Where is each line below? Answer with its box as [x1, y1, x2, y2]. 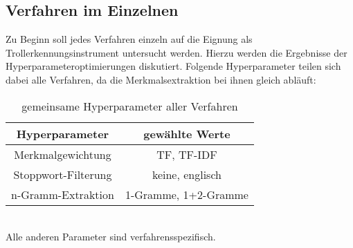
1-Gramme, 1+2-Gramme [125, 186, 248, 202]
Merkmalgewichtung [14, 146, 111, 162]
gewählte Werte [143, 125, 230, 142]
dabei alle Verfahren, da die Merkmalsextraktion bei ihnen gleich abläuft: [6, 72, 316, 86]
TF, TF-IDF [156, 146, 217, 162]
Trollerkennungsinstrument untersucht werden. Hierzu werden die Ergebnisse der [6, 45, 347, 59]
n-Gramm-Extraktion [11, 186, 114, 202]
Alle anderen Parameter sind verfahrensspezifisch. [6, 229, 216, 244]
